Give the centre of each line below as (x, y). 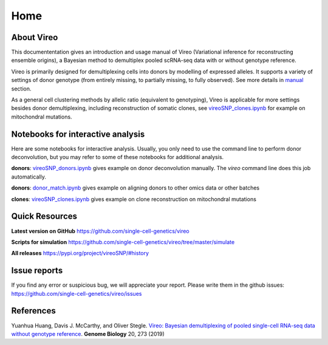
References (33, 311)
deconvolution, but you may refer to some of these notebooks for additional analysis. (118, 157)
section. (21, 89)
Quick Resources (44, 217)
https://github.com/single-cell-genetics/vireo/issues (77, 293)
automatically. (29, 177)
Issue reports (37, 271)
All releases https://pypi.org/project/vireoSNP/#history (80, 253)
